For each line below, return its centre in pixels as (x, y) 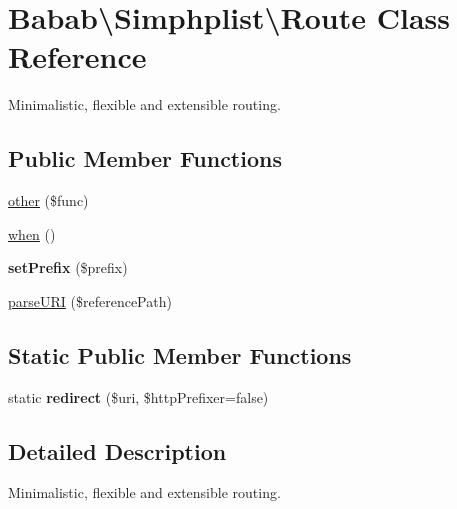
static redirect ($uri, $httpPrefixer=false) (138, 396)
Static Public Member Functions (180, 354)
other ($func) (48, 200)
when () (32, 233)
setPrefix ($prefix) (68, 267)
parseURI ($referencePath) (90, 300)
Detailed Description (117, 450)
